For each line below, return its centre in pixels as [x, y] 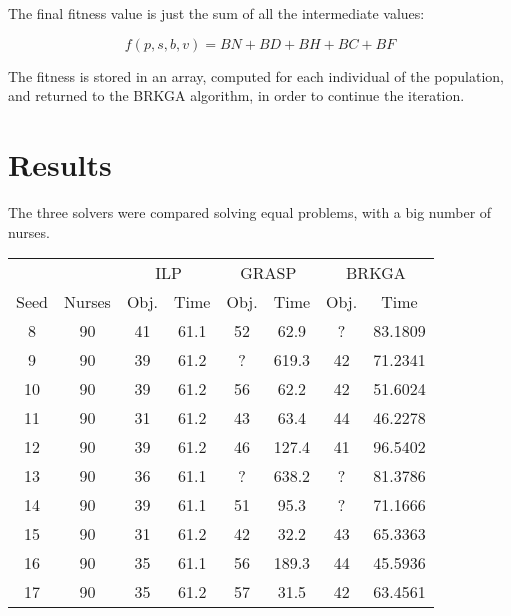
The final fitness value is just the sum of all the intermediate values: [216, 13]
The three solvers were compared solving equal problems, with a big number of [250, 211]
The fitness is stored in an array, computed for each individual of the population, [256, 75]
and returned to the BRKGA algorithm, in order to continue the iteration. [236, 95]
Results [60, 163]
